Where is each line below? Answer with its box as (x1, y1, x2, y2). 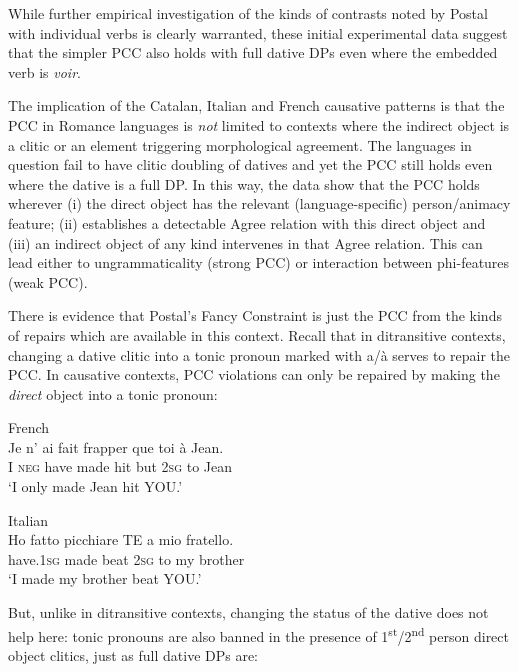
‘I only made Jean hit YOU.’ (8, 476, 183, 497)
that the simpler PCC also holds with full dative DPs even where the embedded (8, 42, 498, 63)
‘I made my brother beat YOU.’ (8, 568, 202, 589)
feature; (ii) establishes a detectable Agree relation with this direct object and (8, 212, 486, 233)
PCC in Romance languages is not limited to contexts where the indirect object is (8, 114, 510, 135)
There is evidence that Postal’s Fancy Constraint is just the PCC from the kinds (8, 305, 502, 326)
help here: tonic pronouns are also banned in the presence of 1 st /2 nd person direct (8, 622, 509, 646)
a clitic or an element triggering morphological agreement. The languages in (8, 134, 472, 155)
